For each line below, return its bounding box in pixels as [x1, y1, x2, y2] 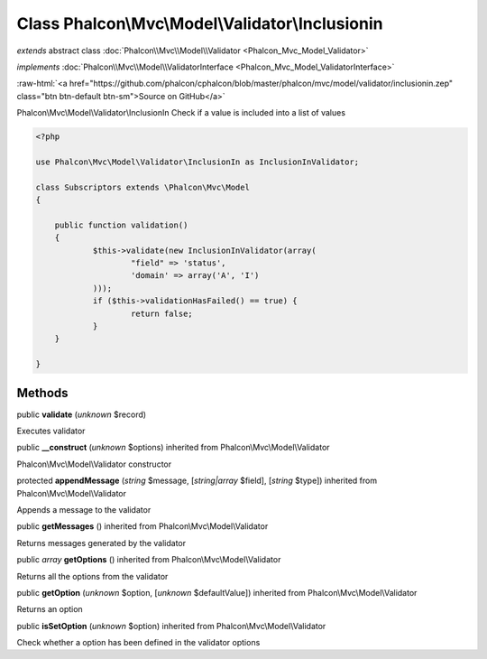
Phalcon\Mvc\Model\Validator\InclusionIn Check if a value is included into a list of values [16, 107, 346, 118]
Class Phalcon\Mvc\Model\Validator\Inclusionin [16, 14, 383, 33]
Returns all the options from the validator [16, 571, 169, 581]
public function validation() [54, 219, 188, 230]
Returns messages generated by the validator [16, 537, 187, 548]
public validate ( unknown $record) [16, 409, 147, 420]
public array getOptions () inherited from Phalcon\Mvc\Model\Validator [16, 554, 281, 565]
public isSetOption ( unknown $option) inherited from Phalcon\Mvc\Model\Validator [16, 620, 326, 631]
